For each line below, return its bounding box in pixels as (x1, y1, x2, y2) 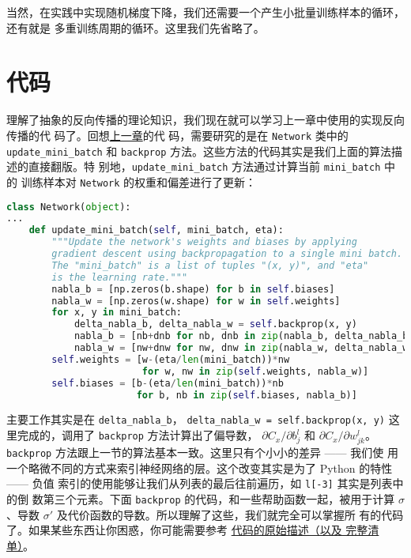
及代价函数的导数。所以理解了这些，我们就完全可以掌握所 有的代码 (56, 506, 404, 522)
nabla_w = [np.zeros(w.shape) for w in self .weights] (51, 295, 341, 307)
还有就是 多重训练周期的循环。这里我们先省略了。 (6, 19, 265, 36)
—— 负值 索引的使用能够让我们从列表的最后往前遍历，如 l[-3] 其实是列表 (6, 475, 393, 492)
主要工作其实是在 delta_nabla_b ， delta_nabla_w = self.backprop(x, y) (6, 411, 385, 428)
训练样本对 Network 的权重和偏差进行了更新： (21, 173, 257, 190)
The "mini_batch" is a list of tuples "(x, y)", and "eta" (51, 259, 369, 271)
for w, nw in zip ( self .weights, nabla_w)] (141, 365, 369, 377)
